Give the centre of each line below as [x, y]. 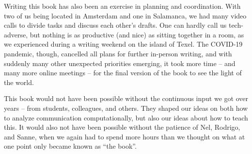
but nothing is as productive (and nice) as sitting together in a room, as [137, 34]
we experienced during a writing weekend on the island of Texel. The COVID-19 [123, 44]
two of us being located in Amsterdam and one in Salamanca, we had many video [125, 15]
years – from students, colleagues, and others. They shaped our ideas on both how [126, 108]
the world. [19, 82]
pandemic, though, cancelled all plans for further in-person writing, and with [118, 53]
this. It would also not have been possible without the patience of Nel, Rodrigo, [122, 127]
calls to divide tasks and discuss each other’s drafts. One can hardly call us [115, 25]
